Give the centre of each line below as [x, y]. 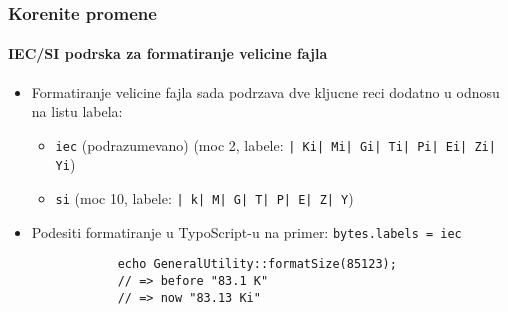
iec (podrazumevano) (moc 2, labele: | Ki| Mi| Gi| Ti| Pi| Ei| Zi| [275, 144]
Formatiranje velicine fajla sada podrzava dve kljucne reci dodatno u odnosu [265, 91]
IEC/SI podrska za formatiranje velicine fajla [168, 53]
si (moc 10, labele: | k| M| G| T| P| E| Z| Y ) [204, 198]
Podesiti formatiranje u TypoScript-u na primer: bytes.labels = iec [246, 231]
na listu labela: [77, 111]
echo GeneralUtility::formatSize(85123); [257, 264]
